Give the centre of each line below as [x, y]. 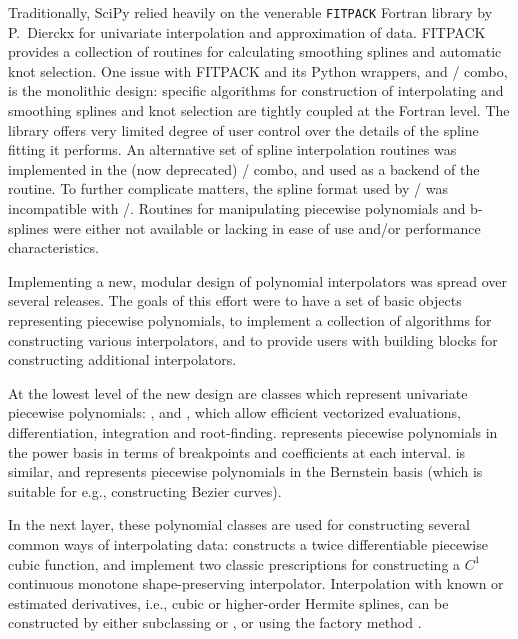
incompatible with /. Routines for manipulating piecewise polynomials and [237, 208]
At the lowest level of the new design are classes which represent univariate [238, 392]
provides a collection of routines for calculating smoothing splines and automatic [255, 51]
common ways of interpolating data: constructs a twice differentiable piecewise [248, 543]
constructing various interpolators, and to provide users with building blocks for [253, 339]
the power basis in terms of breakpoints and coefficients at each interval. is [237, 451]
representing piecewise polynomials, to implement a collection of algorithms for [250, 319]
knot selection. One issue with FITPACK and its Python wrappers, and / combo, [258, 70]
